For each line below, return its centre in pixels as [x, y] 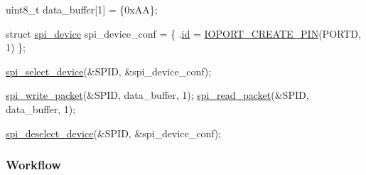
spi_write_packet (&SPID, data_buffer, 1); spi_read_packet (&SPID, [157, 95]
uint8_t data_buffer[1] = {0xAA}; [82, 9]
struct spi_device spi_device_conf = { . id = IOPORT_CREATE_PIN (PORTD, [183, 33]
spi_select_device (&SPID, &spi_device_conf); [109, 71]
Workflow [33, 165]
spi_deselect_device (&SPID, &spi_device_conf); [114, 133]
